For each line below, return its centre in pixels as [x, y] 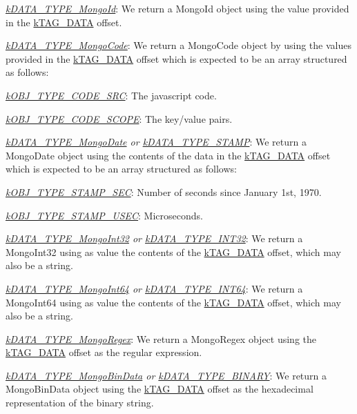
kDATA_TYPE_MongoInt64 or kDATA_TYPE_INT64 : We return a [154, 288]
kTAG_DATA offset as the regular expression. [104, 352]
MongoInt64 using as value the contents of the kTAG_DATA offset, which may [173, 302]
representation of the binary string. [80, 403]
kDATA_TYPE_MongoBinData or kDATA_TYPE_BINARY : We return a [166, 375]
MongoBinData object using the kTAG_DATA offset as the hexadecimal [160, 389]
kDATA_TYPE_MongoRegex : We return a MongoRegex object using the [161, 338]
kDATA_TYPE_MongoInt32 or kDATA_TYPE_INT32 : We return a [154, 238]
